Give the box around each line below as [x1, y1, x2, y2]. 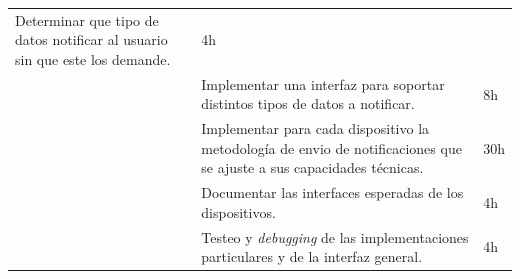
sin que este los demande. [15, 48, 171, 69]
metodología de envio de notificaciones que [201, 137, 462, 158]
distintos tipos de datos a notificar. [201, 93, 415, 114]
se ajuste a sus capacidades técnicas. [201, 157, 424, 178]
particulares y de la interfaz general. [201, 246, 423, 267]
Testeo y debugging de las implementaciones [201, 226, 469, 247]
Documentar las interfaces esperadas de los [201, 182, 464, 203]
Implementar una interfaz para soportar [201, 73, 445, 94]
